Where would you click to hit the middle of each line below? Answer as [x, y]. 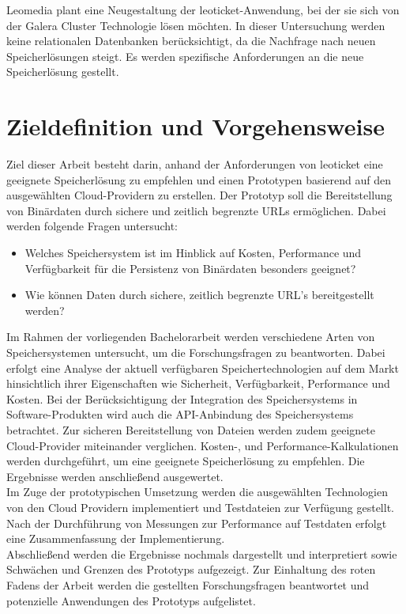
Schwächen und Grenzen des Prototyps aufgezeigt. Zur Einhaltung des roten [191, 569]
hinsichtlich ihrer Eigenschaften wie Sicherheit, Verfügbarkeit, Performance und [198, 383]
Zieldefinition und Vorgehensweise [195, 126]
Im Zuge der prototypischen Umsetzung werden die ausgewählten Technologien [197, 492]
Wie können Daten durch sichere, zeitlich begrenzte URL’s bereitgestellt [199, 295]
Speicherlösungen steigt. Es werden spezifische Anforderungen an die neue [185, 56]
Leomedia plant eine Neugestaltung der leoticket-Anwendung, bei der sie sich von [203, 9]
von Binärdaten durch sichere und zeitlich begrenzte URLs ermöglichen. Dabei [196, 210]
